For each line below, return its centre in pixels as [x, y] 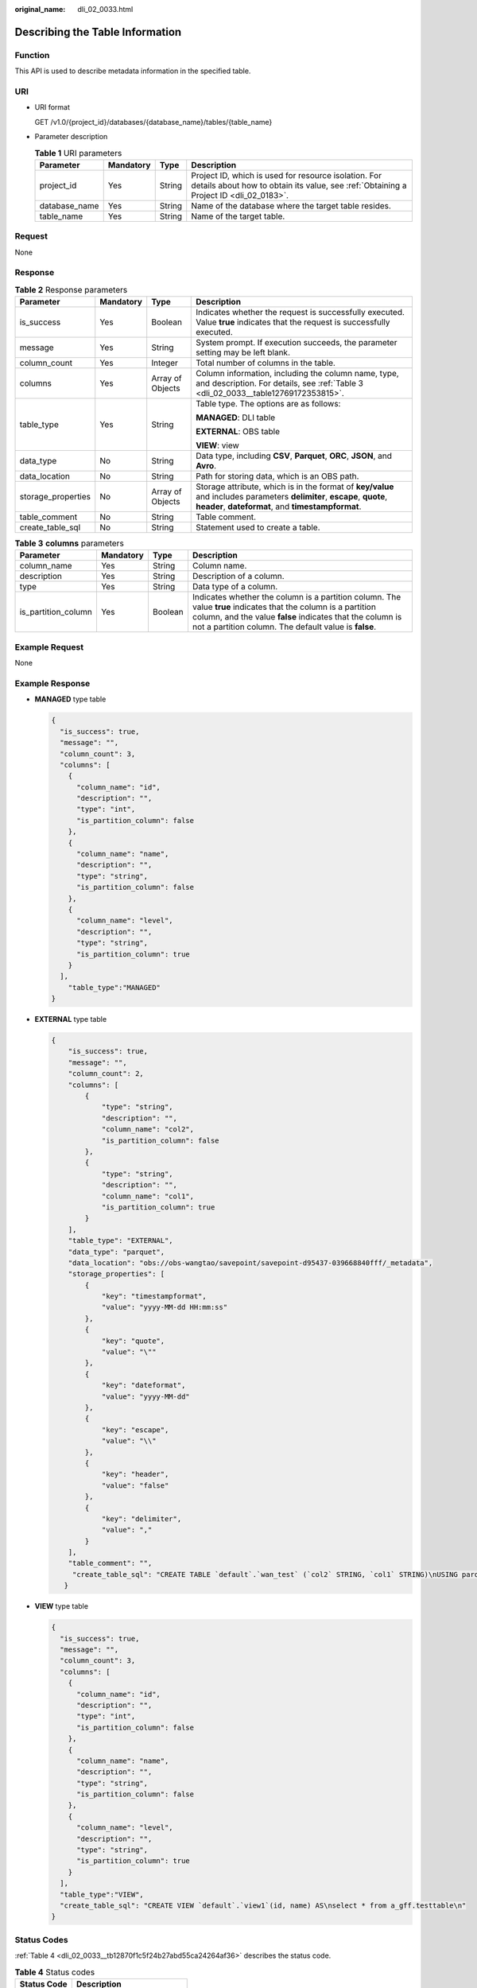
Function [32, 55]
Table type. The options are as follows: [268, 404]
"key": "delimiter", [142, 1518]
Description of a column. [238, 577]
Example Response [52, 683]
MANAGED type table [70, 699]
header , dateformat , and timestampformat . [279, 507]
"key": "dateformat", [143, 1385]
